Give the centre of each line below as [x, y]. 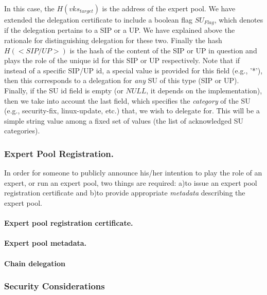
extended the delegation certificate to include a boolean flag [98, 19]
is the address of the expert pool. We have [169, 8]
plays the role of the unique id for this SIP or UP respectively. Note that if [122, 60]
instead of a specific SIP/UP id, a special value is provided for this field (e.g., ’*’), [133, 70]
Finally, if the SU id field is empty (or [64, 91]
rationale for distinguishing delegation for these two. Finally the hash [113, 40]
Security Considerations [55, 286]
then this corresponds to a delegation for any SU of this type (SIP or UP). [122, 80]
